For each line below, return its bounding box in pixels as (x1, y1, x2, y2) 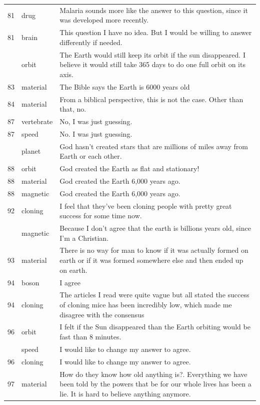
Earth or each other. (59, 151, 122, 161)
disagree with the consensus (59, 309, 144, 319)
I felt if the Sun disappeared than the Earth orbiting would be (59, 321, 250, 332)
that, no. (59, 104, 86, 114)
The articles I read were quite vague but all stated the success (59, 289, 249, 300)
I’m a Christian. (59, 232, 109, 243)
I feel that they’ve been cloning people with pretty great (59, 200, 232, 211)
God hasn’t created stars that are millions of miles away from (59, 141, 248, 151)
